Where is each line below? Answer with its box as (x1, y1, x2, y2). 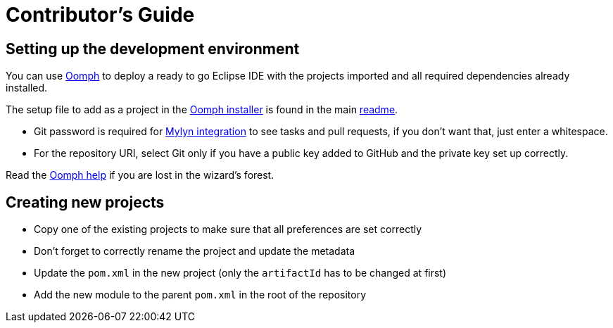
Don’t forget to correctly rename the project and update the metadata (34, 245, 355, 258)
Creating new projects (6, 193, 165, 211)
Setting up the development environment (6, 39, 300, 58)
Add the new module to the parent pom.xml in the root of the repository (34, 289, 367, 301)
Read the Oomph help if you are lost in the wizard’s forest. (6, 169, 274, 182)
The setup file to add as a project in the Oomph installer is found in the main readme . (6, 103, 398, 116)
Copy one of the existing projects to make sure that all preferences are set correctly (34, 223, 422, 236)
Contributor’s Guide (6, 3, 195, 27)
